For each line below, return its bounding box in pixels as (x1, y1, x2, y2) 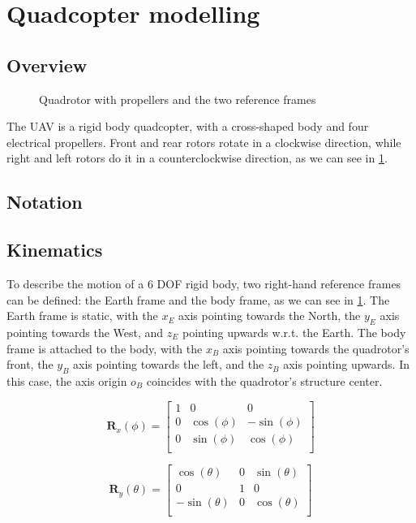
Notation (6, 189, 83, 214)
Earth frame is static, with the (6, 307, 158, 324)
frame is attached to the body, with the (6, 339, 203, 357)
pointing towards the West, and (6, 323, 164, 340)
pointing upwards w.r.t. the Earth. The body (182, 323, 406, 340)
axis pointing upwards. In (283, 356, 410, 373)
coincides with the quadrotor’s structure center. (146, 372, 383, 389)
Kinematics (6, 237, 103, 262)
